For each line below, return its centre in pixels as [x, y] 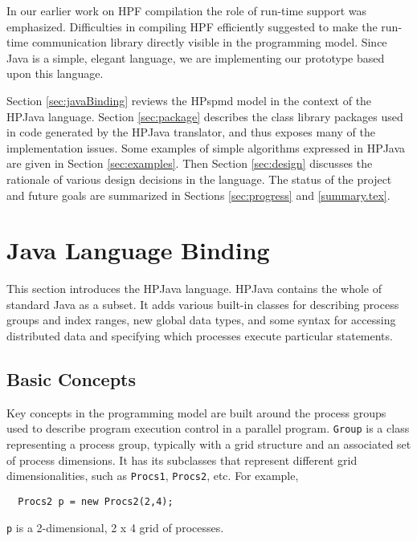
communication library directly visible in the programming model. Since [209, 42]
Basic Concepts [72, 379]
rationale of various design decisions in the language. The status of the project [199, 179]
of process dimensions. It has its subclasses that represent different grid [182, 460]
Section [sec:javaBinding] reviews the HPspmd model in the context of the [189, 100]
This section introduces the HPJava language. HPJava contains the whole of [194, 289]
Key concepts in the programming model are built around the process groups [196, 412]
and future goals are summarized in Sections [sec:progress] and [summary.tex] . [198, 195]
